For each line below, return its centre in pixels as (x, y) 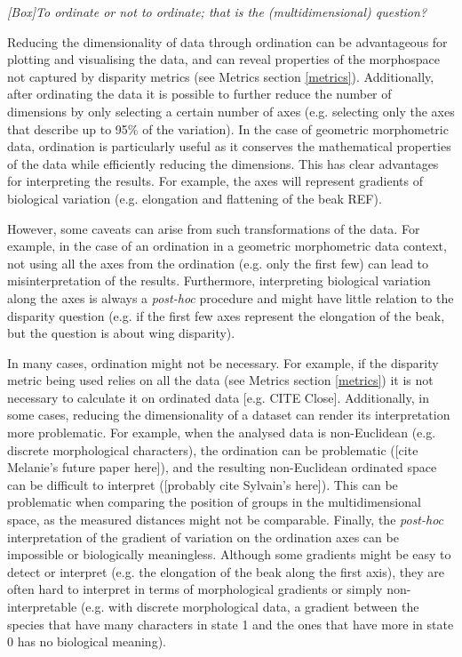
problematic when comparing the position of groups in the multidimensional (214, 502)
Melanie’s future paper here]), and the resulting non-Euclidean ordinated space (222, 467)
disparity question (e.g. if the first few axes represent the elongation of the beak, (226, 315)
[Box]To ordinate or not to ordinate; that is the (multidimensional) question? (217, 12)
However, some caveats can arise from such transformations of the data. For (214, 228)
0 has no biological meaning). (87, 641)
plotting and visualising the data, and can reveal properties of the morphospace (224, 59)
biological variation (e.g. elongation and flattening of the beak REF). (195, 198)
